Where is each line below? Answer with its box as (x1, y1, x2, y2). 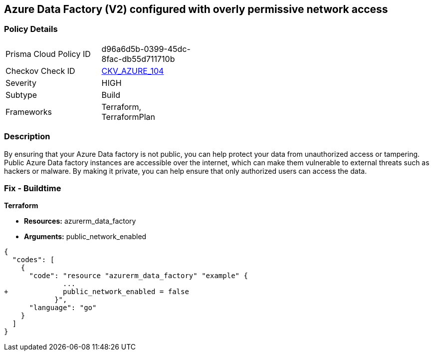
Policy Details (4, 24, 58, 34)
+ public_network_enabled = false (4, 288, 189, 296)
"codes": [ (12, 256, 55, 264)
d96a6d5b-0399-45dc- (101, 43, 191, 54)
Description (4, 131, 50, 142)
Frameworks (5, 106, 52, 117)
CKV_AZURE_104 (101, 65, 164, 76)
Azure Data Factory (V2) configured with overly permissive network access (4, 3, 388, 15)
